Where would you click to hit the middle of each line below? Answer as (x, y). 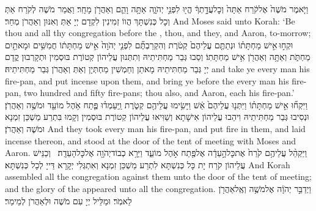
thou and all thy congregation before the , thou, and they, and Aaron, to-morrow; (158, 33)
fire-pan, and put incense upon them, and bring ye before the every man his (147, 80)
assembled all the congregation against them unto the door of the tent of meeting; (158, 176)
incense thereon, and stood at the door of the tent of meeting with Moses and (150, 140)
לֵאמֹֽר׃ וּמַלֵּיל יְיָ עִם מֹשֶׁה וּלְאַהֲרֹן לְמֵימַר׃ (68, 200)
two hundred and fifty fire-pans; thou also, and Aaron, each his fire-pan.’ (159, 93)
